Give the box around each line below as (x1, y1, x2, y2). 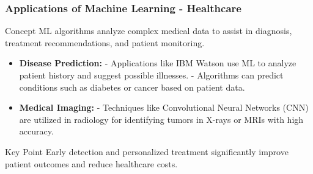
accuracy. (19, 125, 54, 137)
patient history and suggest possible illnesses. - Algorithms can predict (19, 69, 284, 81)
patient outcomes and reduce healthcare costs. (5, 157, 178, 170)
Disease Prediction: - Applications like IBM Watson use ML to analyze (19, 57, 296, 69)
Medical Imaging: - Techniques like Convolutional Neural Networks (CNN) (19, 101, 309, 114)
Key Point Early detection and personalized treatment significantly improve (5, 145, 289, 158)
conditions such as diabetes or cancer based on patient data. (19, 80, 245, 93)
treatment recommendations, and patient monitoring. (5, 36, 205, 49)
